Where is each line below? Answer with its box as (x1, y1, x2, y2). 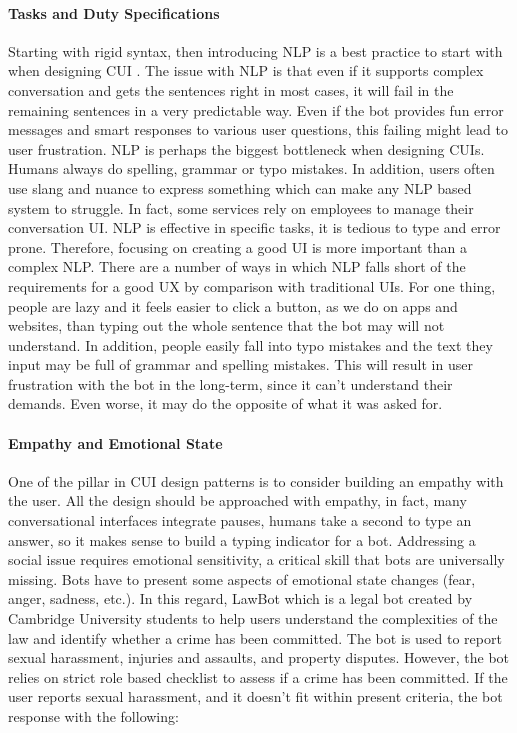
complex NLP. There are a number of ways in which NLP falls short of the (8, 256, 466, 277)
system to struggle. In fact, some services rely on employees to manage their (8, 197, 474, 218)
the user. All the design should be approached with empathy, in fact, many (8, 490, 467, 511)
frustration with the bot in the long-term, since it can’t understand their (8, 373, 453, 394)
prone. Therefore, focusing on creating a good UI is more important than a (8, 236, 467, 257)
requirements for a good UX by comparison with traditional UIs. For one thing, (8, 275, 496, 296)
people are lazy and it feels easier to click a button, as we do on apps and (8, 295, 458, 316)
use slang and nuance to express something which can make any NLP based (8, 177, 472, 198)
